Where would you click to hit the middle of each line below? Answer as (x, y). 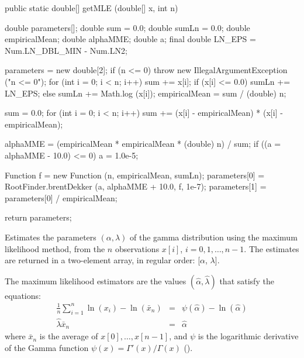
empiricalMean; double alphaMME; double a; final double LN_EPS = (130, 39)
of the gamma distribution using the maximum (213, 237)
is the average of (69, 336)
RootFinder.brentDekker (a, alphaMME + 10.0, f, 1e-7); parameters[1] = (136, 186)
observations (137, 248)
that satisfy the (247, 280)
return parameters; (38, 217)
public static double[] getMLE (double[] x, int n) (91, 8)
